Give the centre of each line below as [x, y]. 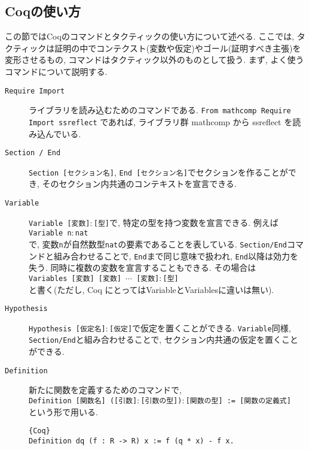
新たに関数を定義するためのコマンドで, [105, 390]
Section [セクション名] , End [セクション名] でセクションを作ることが [158, 172]
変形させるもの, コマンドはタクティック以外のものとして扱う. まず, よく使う [154, 60]
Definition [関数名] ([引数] [83, 401]
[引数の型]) [161, 401]
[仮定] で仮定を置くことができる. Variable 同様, [200, 327]
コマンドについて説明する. [56, 71]
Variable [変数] [59, 223]
